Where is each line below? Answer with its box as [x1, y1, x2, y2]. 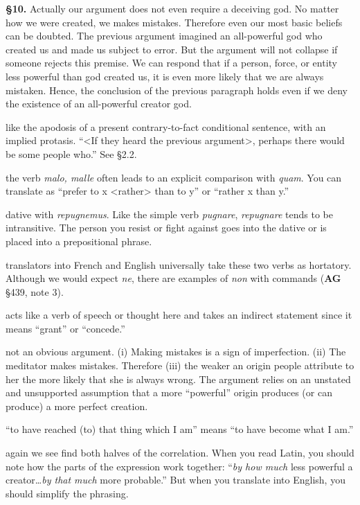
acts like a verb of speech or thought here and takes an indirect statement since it [6, 308, 352, 322]
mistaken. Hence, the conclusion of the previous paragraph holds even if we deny [6, 82, 348, 97]
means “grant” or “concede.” [6, 321, 125, 335]
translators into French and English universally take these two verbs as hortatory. [6, 257, 352, 272]
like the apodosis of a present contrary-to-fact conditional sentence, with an [6, 119, 326, 134]
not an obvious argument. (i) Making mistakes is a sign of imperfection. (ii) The [6, 344, 346, 359]
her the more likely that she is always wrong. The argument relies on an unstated [6, 371, 351, 386]
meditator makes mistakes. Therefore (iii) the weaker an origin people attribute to [6, 358, 354, 373]
